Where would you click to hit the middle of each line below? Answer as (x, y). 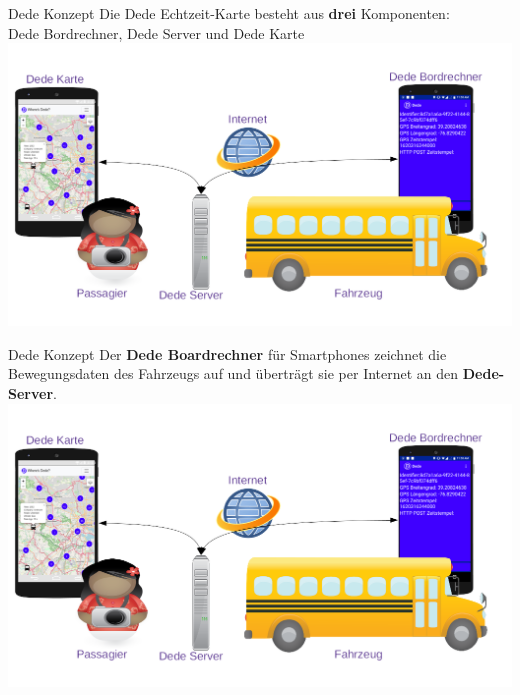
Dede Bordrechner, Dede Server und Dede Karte (156, 32)
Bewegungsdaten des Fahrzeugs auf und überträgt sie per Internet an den (233, 373)
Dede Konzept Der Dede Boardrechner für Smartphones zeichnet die (227, 353)
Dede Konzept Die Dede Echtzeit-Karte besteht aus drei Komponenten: (229, 13)
